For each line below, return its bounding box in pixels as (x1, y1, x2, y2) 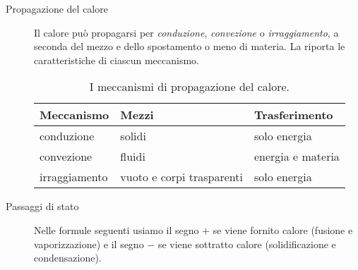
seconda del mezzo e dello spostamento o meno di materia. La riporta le (34, 39, 345, 54)
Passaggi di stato (6, 199, 79, 214)
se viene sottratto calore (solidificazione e (157, 236, 336, 251)
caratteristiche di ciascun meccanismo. (34, 52, 199, 67)
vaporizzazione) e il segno (34, 236, 144, 251)
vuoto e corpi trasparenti (120, 168, 243, 185)
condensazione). (34, 250, 102, 265)
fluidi (120, 148, 145, 165)
